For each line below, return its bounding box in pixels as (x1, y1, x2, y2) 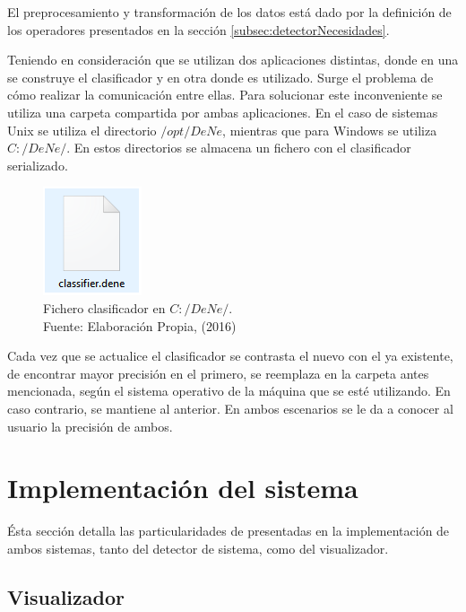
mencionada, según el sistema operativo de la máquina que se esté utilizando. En (7, 381, 451, 400)
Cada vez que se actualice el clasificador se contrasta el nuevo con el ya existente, (7, 346, 453, 365)
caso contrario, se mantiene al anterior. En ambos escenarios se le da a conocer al (7, 398, 453, 417)
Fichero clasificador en (43, 298, 166, 317)
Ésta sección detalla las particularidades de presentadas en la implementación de (7, 521, 450, 540)
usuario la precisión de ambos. (7, 416, 173, 435)
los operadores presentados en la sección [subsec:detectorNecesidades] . (7, 20, 390, 39)
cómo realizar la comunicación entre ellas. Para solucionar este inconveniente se (7, 85, 443, 104)
